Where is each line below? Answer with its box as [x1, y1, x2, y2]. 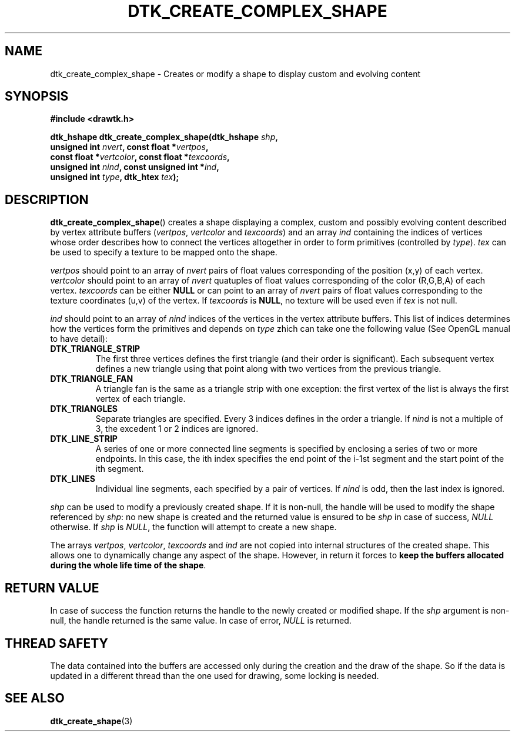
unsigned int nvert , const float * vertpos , [50, 142, 209, 152]
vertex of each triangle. [95, 394, 186, 404]
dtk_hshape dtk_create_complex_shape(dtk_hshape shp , [50, 132, 278, 142]
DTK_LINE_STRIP [50, 434, 118, 444]
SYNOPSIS [5, 89, 69, 104]
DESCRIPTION [5, 192, 89, 207]
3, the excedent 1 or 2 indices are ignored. [95, 424, 259, 434]
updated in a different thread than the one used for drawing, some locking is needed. [50, 670, 379, 681]
